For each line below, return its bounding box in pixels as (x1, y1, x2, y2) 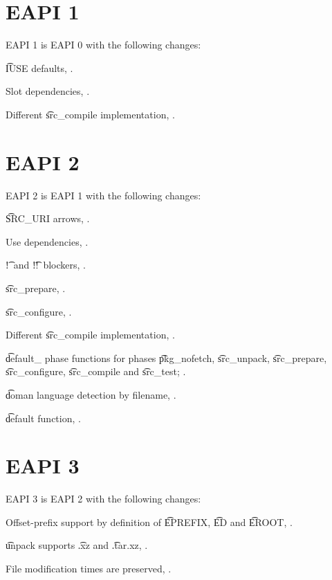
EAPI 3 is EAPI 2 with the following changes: (6, 491, 201, 506)
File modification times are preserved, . (6, 561, 172, 576)
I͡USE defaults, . (6, 60, 73, 75)
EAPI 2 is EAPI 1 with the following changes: (6, 188, 201, 202)
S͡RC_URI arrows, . (6, 211, 90, 226)
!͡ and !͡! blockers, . (6, 257, 86, 272)
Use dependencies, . (6, 234, 89, 248)
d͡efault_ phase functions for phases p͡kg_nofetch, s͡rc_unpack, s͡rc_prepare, (6, 350, 327, 365)
